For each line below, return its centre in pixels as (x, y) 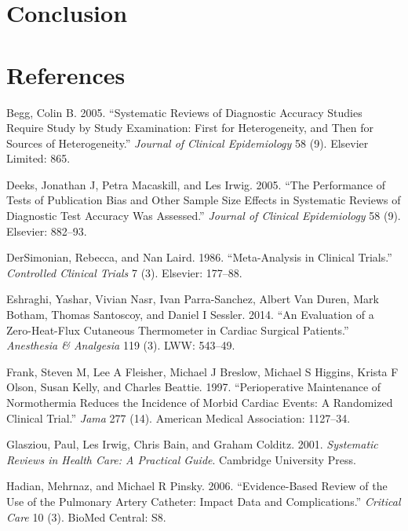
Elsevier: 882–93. (47, 231)
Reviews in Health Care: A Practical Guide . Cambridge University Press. (181, 459)
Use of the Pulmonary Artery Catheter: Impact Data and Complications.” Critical (204, 501)
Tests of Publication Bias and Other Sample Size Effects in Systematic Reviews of (204, 200)
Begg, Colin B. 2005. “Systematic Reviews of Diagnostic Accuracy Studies (184, 112)
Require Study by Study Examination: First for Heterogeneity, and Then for (190, 128)
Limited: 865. (38, 158)
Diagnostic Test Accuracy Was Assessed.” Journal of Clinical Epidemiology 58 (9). (204, 216)
